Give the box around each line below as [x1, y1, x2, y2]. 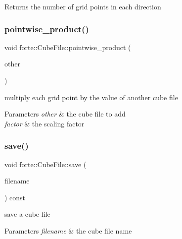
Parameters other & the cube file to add [4, 109, 126, 119]
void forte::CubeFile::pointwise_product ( [4, 42, 131, 52]
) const [4, 192, 26, 202]
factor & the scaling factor [4, 118, 85, 128]
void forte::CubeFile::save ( [4, 159, 87, 169]
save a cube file [4, 209, 50, 219]
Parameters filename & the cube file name [4, 225, 132, 236]
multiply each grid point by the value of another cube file [4, 92, 178, 102]
